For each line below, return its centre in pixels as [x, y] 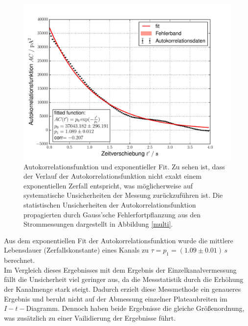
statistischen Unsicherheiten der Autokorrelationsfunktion [110, 204]
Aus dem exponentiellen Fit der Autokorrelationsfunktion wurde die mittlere [119, 240]
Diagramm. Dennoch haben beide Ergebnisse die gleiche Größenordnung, [135, 308]
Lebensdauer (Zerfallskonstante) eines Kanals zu [76, 250]
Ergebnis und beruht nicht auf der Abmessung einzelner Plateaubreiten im [116, 298]
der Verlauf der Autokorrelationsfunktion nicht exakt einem [113, 176]
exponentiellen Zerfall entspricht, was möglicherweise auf [108, 185]
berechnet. [20, 260]
